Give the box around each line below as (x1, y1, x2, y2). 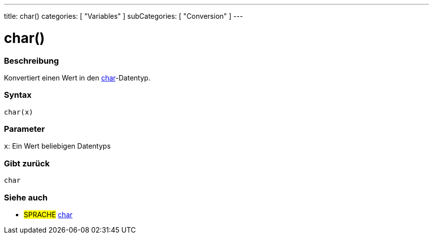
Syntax (4, 90, 32, 100)
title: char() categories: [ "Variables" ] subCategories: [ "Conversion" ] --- (4, 12, 243, 20)
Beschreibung (4, 55, 59, 66)
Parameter (4, 124, 45, 134)
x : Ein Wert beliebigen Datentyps (4, 142, 111, 151)
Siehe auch (4, 192, 48, 202)
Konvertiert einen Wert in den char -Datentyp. (4, 73, 151, 82)
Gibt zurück (4, 158, 50, 168)
